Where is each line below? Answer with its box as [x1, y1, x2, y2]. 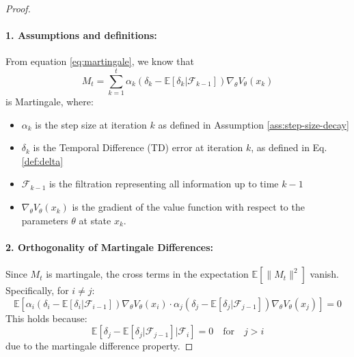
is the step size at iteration [35, 117, 147, 131]
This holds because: [5, 310, 87, 325]
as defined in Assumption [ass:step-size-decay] [158, 117, 349, 131]
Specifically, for [5, 283, 69, 297]
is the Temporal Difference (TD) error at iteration [33, 140, 243, 155]
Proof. [5, 1, 31, 15]
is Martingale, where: [5, 94, 94, 109]
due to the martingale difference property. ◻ [5, 339, 193, 353]
